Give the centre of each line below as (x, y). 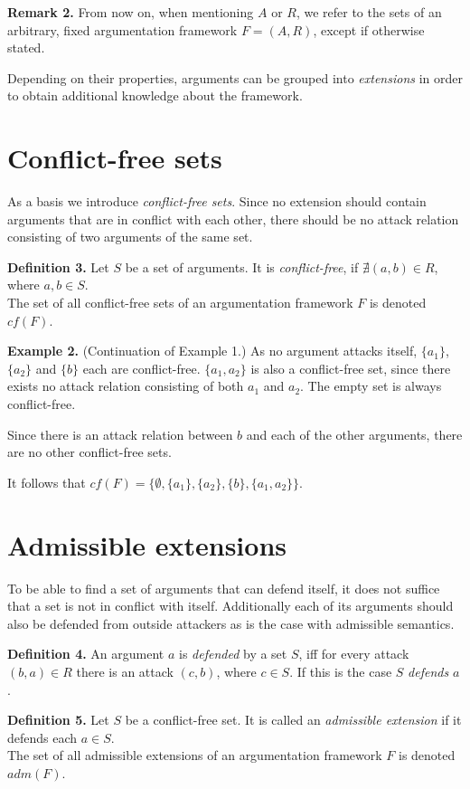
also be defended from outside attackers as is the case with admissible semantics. (231, 623)
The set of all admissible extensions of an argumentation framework (195, 755)
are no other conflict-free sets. (89, 452)
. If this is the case (341, 671)
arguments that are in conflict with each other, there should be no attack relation (233, 219)
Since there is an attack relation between (120, 434)
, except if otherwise (369, 29)
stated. (26, 48)
